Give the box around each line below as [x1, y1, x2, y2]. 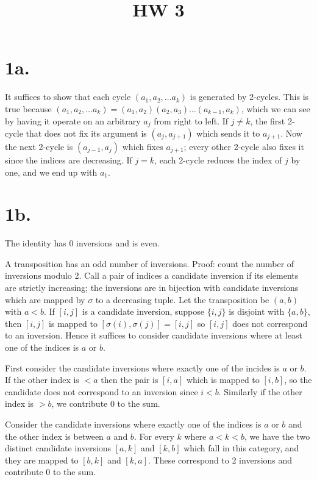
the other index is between [5, 429, 104, 442]
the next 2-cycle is [5, 140, 73, 152]
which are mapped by [5, 293, 85, 306]
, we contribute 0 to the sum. [51, 397, 160, 410]
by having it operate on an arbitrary [5, 114, 141, 127]
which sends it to [196, 126, 260, 139]
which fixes [122, 140, 163, 152]
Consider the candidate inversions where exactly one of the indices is [5, 417, 262, 430]
